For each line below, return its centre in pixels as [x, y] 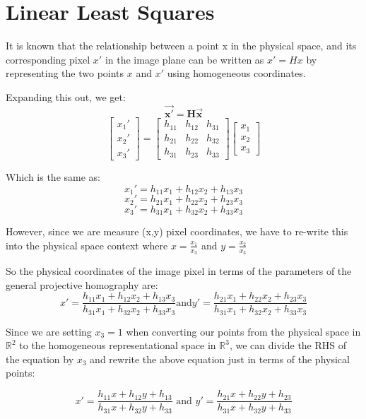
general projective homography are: [82, 284]
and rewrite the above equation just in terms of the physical [220, 359]
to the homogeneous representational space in [118, 345]
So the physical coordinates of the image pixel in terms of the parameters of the [179, 270]
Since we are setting [49, 331]
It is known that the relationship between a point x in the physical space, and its [181, 46]
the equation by [40, 359]
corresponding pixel [48, 59]
